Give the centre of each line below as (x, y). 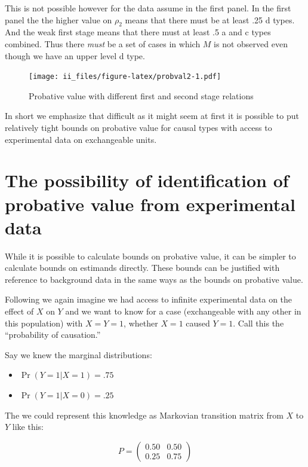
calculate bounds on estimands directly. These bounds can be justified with (142, 268)
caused (198, 323)
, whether (141, 323)
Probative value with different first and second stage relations (141, 95)
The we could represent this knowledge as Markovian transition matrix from (144, 415)
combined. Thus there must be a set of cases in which (103, 43)
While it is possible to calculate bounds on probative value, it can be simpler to (150, 256)
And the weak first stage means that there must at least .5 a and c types (138, 32)
